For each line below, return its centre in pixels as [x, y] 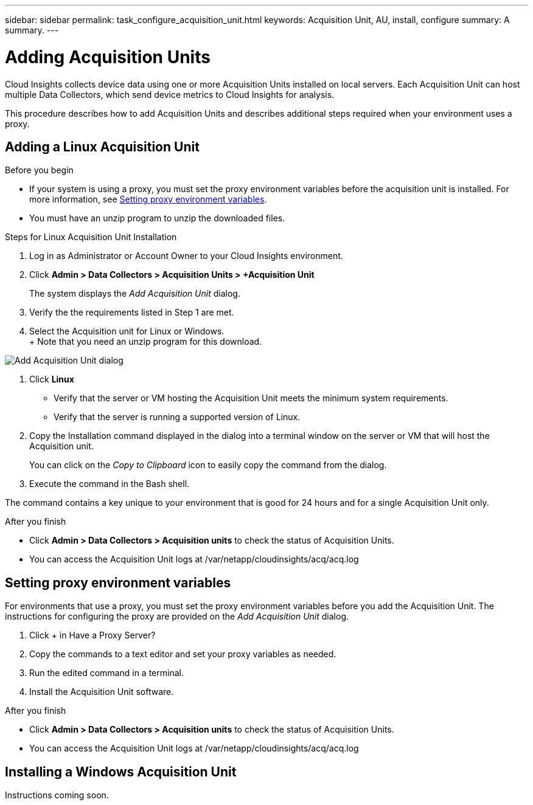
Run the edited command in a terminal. [106, 673]
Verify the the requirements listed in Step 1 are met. [132, 313]
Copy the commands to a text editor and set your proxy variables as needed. [183, 654]
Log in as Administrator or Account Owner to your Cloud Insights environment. [186, 256]
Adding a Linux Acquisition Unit [102, 147]
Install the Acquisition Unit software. [102, 692]
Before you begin [39, 170]
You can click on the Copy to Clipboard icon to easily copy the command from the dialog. [208, 465]
